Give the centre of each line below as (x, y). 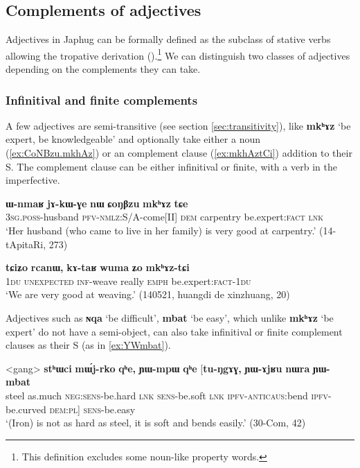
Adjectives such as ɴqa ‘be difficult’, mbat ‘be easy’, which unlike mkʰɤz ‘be (170, 317)
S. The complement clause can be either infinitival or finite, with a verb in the (171, 166)
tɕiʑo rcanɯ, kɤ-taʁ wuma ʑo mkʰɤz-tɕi (98, 267)
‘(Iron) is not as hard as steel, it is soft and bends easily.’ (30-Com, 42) (156, 423)
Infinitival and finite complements (102, 99)
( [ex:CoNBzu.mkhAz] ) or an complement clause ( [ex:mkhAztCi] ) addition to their (179, 153)
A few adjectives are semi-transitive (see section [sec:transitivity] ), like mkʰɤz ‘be (178, 125)
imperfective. (33, 180)
